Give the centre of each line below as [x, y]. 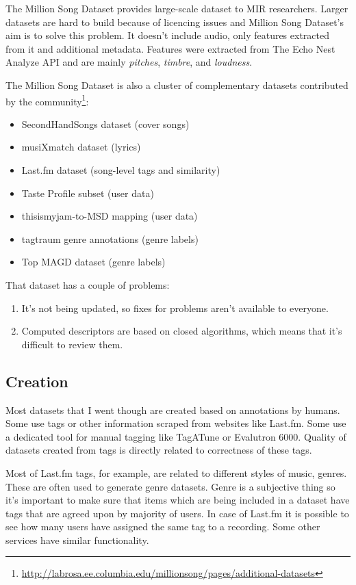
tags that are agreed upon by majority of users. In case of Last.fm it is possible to [177, 513]
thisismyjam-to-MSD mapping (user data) [110, 216]
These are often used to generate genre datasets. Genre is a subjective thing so [170, 486]
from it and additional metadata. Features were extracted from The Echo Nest [170, 48]
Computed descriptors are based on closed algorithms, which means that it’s [182, 331]
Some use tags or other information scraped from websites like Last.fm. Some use [176, 423]
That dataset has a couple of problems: [88, 284]
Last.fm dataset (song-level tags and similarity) [121, 170]
